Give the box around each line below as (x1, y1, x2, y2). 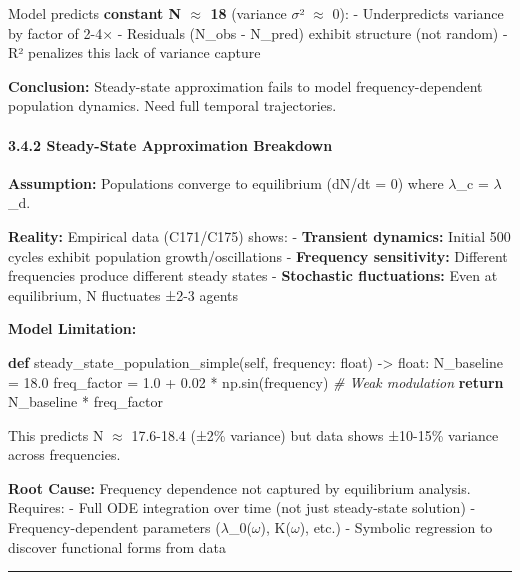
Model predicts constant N (8, 3, 182, 23)
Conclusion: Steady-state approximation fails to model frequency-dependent (8, 75, 483, 96)
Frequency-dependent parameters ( (8, 517, 221, 538)
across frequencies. (8, 444, 121, 465)
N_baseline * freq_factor (8, 391, 163, 412)
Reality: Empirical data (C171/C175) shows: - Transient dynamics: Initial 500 (8, 225, 511, 246)
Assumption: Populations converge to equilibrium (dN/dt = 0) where (8, 172, 444, 193)
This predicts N (8, 424, 104, 445)
